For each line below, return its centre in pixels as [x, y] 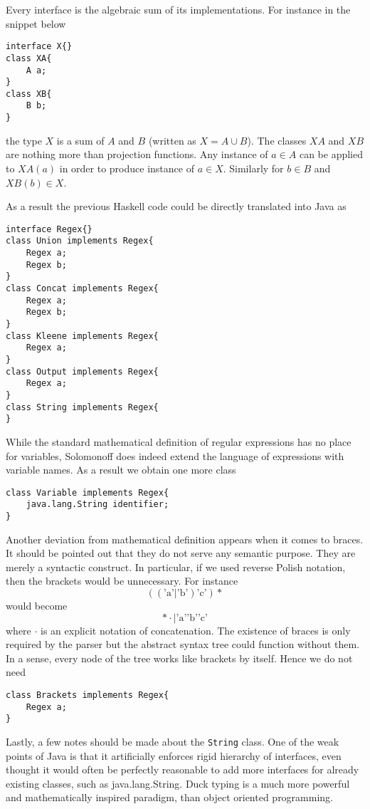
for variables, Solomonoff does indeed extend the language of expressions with [175, 455]
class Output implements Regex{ [82, 371]
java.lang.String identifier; [97, 505]
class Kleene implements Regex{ [82, 336]
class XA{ [29, 58]
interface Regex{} [49, 229]
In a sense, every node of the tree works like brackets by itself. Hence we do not [179, 658]
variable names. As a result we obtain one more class [121, 470]
